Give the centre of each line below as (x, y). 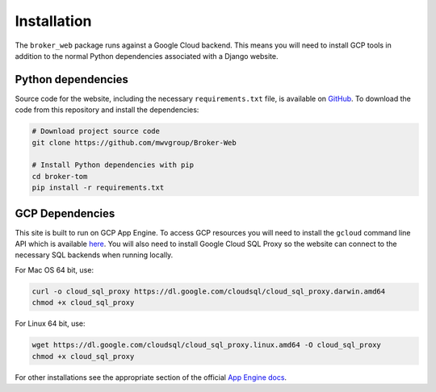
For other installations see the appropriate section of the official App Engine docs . (151, 377)
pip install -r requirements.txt (98, 188)
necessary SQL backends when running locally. (94, 255)
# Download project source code (96, 131)
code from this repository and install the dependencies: (107, 110)
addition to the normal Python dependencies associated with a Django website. (147, 56)
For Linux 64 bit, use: (50, 323)
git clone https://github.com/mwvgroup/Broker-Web (134, 142)
